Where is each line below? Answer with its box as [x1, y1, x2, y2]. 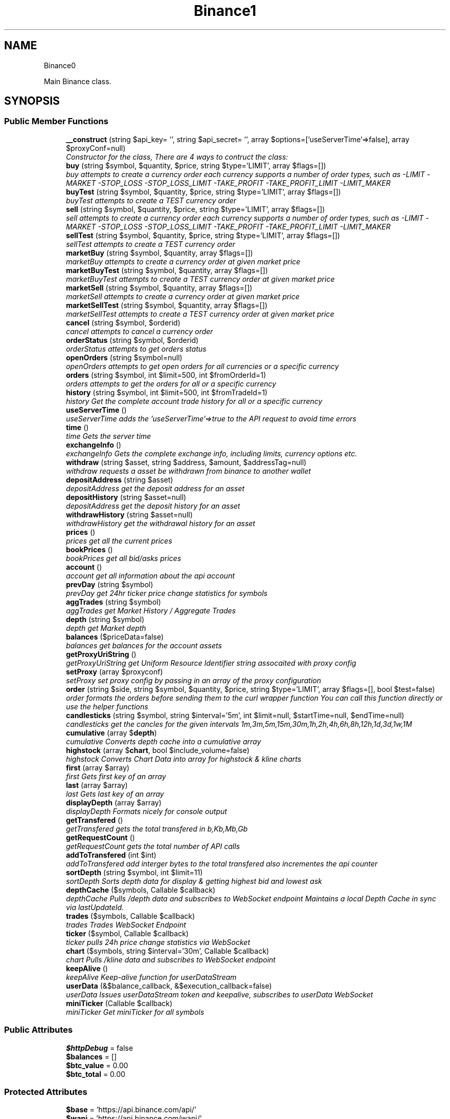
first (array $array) [66, 763, 129, 772]
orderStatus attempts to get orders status [66, 344, 207, 353]
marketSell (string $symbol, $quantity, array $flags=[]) [66, 283, 253, 292]
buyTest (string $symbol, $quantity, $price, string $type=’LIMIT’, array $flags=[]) [66, 187, 341, 196]
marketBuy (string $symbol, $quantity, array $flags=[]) [66, 248, 253, 257]
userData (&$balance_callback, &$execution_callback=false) [66, 981, 272, 990]
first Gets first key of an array [66, 771, 166, 781]
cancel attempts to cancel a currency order [66, 326, 213, 336]
